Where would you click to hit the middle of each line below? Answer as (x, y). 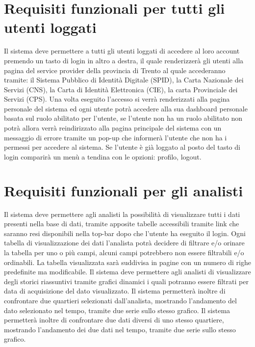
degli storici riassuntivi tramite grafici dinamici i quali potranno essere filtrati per (126, 281)
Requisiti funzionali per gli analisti (124, 190)
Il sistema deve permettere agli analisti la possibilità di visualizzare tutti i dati (122, 214)
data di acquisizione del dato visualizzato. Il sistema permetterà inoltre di (115, 291)
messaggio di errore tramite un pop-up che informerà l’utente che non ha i (115, 137)
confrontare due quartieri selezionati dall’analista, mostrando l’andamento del (120, 300)
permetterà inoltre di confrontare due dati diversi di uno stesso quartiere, (114, 320)
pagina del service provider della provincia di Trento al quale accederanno (115, 70)
